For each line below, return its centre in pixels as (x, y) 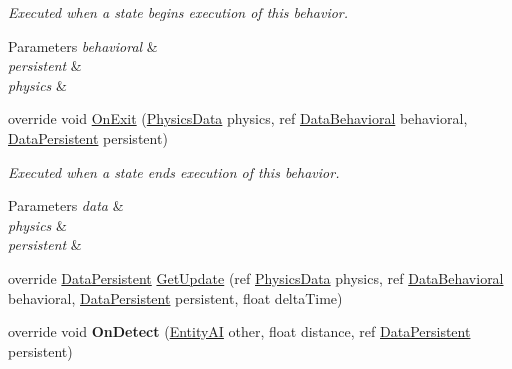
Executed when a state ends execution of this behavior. (174, 171)
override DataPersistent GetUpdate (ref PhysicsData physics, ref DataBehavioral (256, 277)
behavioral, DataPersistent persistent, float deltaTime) (175, 297)
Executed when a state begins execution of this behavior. (178, 12)
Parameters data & (66, 205)
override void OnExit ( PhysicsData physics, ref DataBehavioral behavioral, (238, 118)
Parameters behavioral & (83, 45)
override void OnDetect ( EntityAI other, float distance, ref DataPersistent (239, 331)
